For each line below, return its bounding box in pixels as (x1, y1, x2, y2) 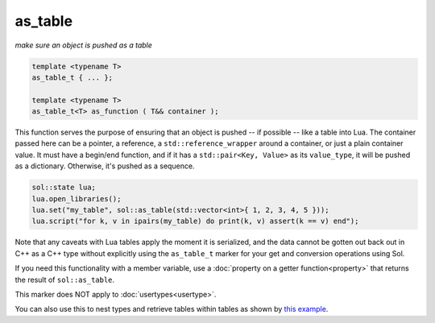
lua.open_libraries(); (31, 194, 122, 203)
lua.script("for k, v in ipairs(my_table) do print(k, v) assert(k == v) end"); (31, 217, 359, 226)
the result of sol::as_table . (14, 275, 115, 284)
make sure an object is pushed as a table (14, 40, 153, 50)
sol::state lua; (31, 183, 97, 193)
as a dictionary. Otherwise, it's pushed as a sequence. (14, 161, 195, 171)
